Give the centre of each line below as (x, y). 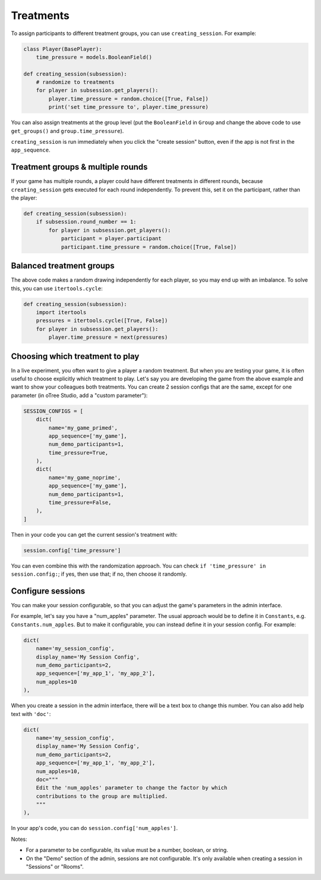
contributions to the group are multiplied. (102, 796)
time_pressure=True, (78, 452)
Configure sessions (48, 591)
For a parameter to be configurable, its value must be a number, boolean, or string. (127, 850)
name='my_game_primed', (83, 428)
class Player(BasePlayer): (63, 49)
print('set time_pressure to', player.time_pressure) (128, 107)
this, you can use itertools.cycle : (57, 288)
